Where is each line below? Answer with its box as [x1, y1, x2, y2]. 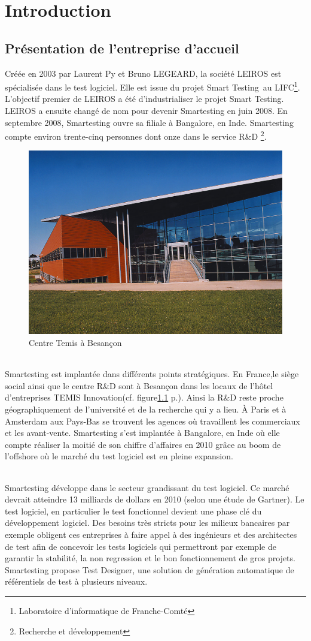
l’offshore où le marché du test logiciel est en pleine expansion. [5, 450, 233, 462]
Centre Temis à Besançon [29, 336, 122, 349]
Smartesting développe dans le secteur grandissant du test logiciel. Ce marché [5, 481, 289, 493]
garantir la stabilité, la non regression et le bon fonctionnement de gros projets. [5, 552, 295, 564]
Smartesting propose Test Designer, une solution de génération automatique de [5, 563, 294, 576]
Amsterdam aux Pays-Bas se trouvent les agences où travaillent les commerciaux [5, 414, 300, 427]
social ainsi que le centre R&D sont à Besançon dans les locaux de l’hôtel [5, 379, 273, 392]
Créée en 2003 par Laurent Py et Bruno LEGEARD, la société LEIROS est [5, 67, 282, 79]
